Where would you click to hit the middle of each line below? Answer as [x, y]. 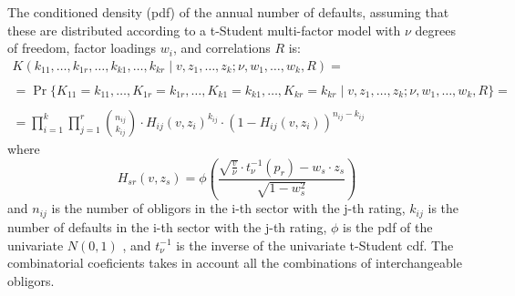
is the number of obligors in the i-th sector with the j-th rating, [228, 208]
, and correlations [221, 48]
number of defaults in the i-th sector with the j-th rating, [167, 226]
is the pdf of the [387, 226]
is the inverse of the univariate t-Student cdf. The [315, 245]
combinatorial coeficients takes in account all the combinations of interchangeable [235, 263]
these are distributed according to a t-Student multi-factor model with [204, 30]
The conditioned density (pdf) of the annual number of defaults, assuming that [228, 12]
